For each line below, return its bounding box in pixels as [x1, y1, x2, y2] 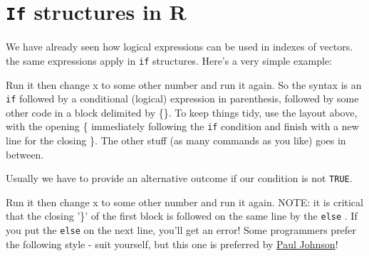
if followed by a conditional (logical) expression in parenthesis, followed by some [6, 91, 359, 106]
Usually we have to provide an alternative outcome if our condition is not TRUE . [6, 171, 353, 186]
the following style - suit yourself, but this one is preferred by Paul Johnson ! [6, 236, 338, 251]
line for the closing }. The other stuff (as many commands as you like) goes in [6, 133, 346, 147]
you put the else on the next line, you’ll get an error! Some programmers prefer [6, 223, 356, 238]
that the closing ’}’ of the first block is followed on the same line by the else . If [6, 208, 358, 223]
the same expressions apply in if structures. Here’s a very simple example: [6, 53, 333, 68]
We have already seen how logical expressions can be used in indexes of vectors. [6, 39, 353, 54]
